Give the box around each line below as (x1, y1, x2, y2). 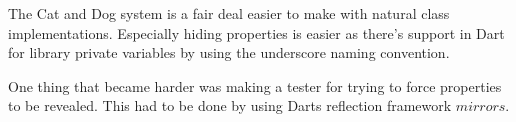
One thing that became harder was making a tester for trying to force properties (8, 75, 502, 96)
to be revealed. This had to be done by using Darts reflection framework (8, 95, 452, 116)
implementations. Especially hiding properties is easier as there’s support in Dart (8, 22, 505, 43)
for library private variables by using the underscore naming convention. (8, 42, 450, 63)
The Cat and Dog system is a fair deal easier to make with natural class (8, 3, 450, 23)
